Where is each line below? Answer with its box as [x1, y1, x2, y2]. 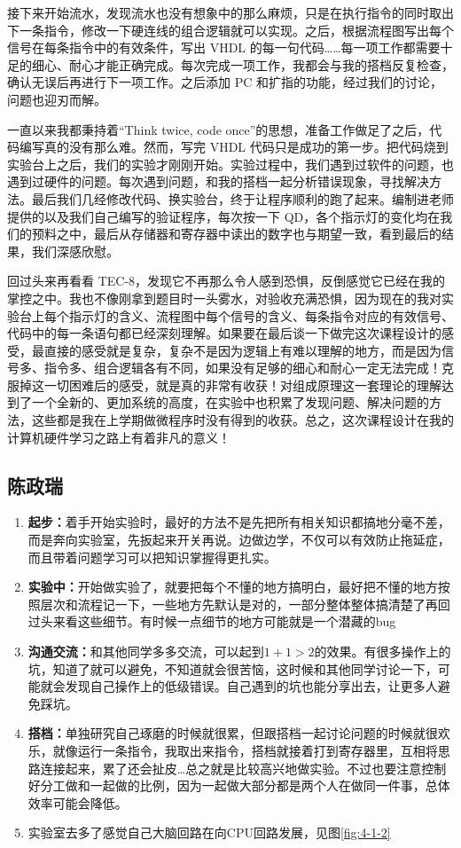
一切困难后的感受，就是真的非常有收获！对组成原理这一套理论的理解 [43, 375, 441, 394]
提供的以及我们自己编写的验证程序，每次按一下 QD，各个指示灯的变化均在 [7, 207, 441, 225]
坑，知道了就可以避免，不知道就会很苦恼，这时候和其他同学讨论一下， [27, 659, 438, 678]
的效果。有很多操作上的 [314, 642, 451, 661]
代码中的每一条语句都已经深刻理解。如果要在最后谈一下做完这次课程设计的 [7, 324, 441, 342]
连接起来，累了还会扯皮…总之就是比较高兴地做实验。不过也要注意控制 [40, 758, 447, 777]
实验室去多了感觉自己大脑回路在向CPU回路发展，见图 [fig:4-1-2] [27, 823, 391, 842]
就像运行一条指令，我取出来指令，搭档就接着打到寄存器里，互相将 [52, 741, 438, 759]
